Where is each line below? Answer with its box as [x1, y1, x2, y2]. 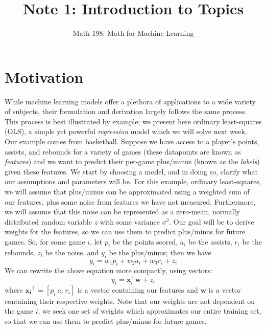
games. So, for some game [5, 236, 85, 247]
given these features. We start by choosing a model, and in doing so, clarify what [5, 166, 258, 177]
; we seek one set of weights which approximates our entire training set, [38, 305, 261, 316]
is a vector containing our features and [77, 284, 198, 295]
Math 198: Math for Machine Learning [72, 28, 194, 38]
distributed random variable [5, 216, 92, 227]
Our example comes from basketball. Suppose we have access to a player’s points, [5, 136, 259, 147]
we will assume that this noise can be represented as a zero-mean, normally [5, 206, 240, 217]
